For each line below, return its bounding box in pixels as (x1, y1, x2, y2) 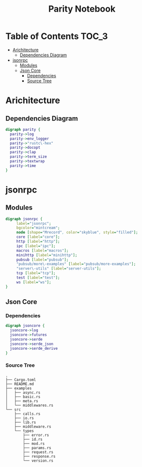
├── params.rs (23, 445, 51, 450)
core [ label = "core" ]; (16, 234, 60, 239)
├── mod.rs (23, 441, 45, 446)
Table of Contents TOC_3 (5, 31, 108, 42)
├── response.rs (23, 454, 56, 459)
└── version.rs (23, 458, 54, 463)
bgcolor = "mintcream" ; (16, 225, 60, 231)
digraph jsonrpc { (5, 216, 43, 221)
